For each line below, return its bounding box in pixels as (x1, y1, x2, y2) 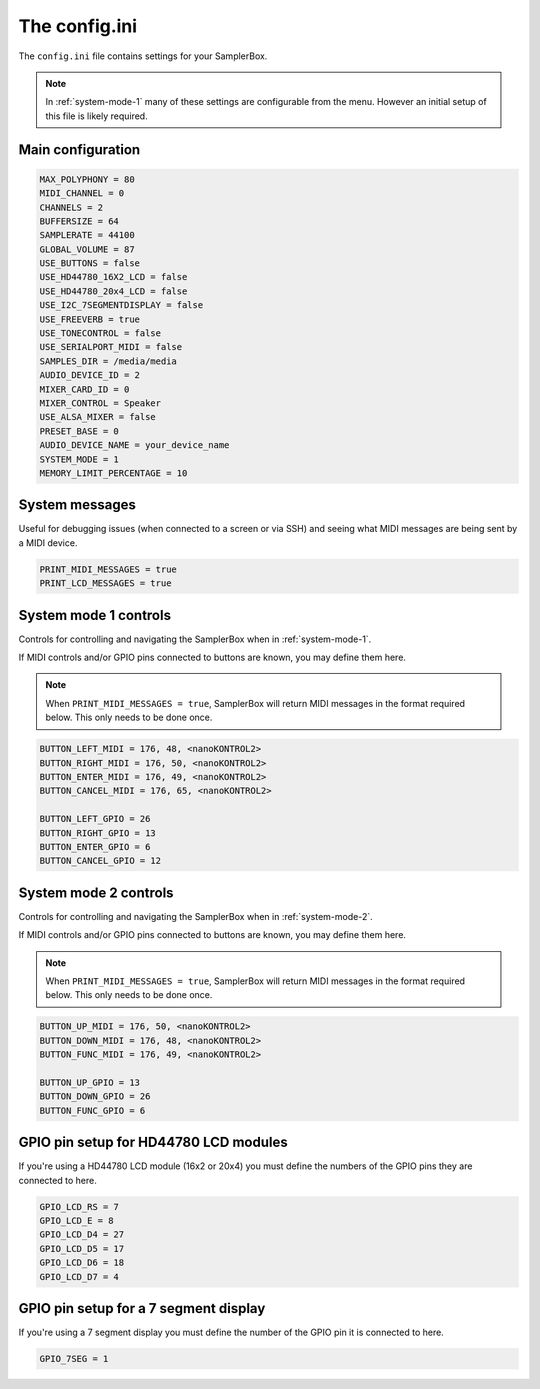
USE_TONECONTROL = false (39, 328, 162, 339)
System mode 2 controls (18, 884, 174, 901)
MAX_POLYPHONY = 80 (39, 173, 135, 185)
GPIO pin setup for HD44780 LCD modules (18, 1134, 289, 1151)
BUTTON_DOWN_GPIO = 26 (39, 1091, 151, 1102)
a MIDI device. (18, 536, 78, 549)
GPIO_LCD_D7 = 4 (39, 1271, 120, 1282)
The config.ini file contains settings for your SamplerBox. (18, 50, 268, 62)
